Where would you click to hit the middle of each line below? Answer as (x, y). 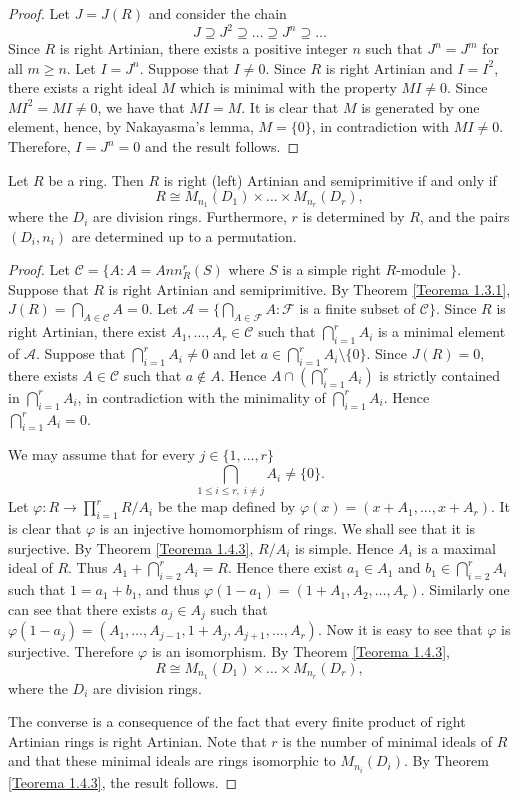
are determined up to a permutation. (184, 235)
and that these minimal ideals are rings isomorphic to (172, 760)
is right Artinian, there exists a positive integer (203, 48)
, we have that (141, 106)
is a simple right (331, 269)
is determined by (353, 216)
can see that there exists (82, 608)
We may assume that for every (101, 454)
